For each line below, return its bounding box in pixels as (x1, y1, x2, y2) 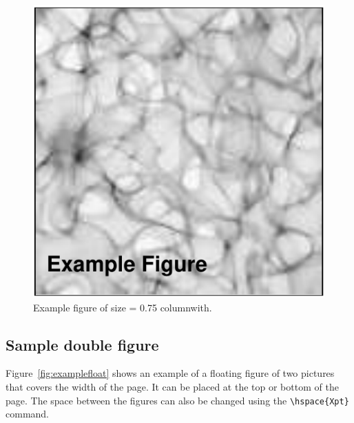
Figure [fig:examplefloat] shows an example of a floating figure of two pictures (6, 366, 335, 380)
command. (6, 406, 49, 421)
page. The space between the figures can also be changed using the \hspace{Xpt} (6, 393, 349, 407)
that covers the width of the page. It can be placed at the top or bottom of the (6, 379, 339, 393)
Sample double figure (6, 333, 159, 355)
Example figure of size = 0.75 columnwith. (33, 300, 212, 314)
